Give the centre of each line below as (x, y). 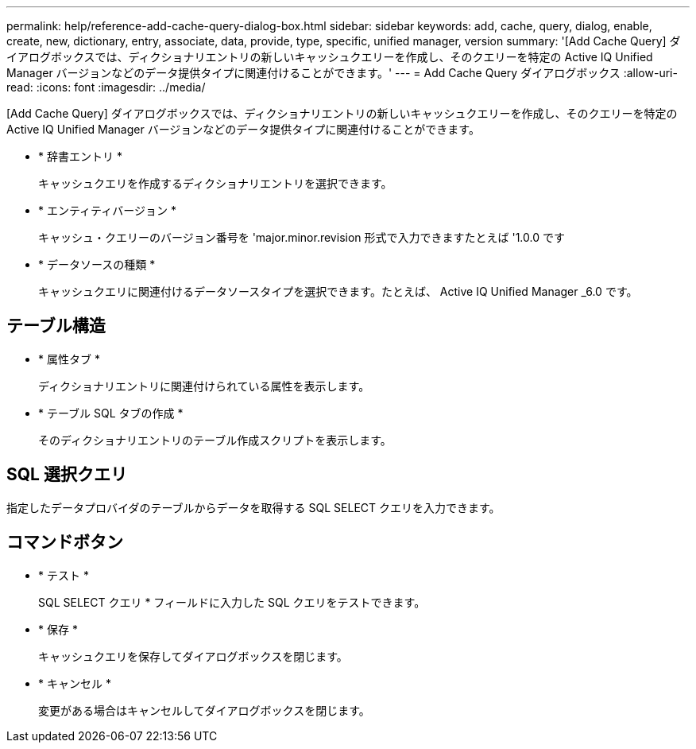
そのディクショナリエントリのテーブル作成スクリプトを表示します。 (215, 440)
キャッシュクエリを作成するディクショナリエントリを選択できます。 (215, 183)
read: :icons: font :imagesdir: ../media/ (106, 87)
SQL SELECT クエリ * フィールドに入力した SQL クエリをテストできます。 (232, 602)
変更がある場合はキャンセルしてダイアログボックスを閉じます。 (204, 710)
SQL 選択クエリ (67, 475)
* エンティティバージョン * (107, 210)
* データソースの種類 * (97, 264)
